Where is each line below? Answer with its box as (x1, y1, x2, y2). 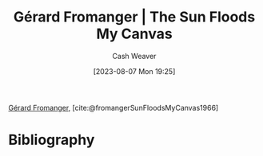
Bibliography (8, 131, 95, 149)
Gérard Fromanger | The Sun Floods (13, 8, 256, 26)
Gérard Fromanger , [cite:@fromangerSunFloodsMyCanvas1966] (8, 103, 219, 112)
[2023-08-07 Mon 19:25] (93, 66, 176, 76)
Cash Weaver (112, 51, 157, 60)
